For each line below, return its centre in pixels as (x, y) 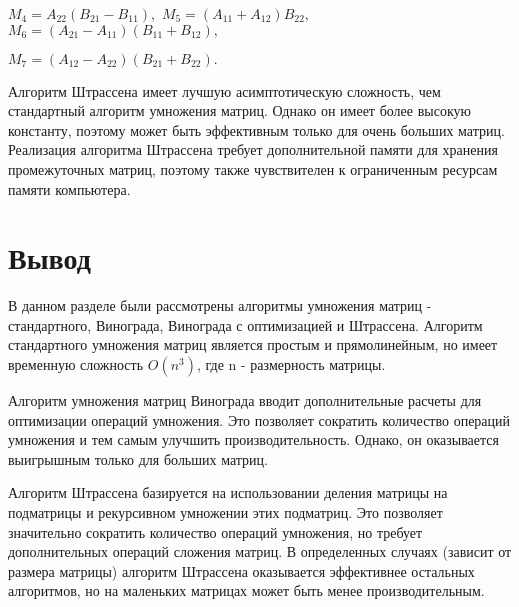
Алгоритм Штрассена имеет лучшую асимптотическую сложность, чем (224, 90)
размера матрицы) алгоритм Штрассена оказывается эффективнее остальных (241, 570)
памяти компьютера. (69, 188)
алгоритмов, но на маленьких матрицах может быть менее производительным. (246, 590)
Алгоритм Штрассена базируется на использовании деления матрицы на (228, 492)
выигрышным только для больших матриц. (138, 458)
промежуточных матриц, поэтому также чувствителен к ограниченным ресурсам (253, 168)
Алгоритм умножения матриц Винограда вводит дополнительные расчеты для (245, 400)
